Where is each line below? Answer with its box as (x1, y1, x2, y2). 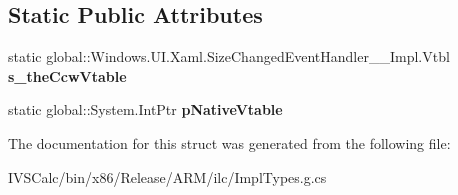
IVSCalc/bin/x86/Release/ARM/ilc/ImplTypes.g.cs (8, 166, 327, 187)
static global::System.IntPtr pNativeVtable (8, 99, 283, 120)
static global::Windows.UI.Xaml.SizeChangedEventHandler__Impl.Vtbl (8, 46, 450, 67)
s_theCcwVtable (8, 65, 127, 86)
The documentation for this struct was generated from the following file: (8, 132, 451, 153)
